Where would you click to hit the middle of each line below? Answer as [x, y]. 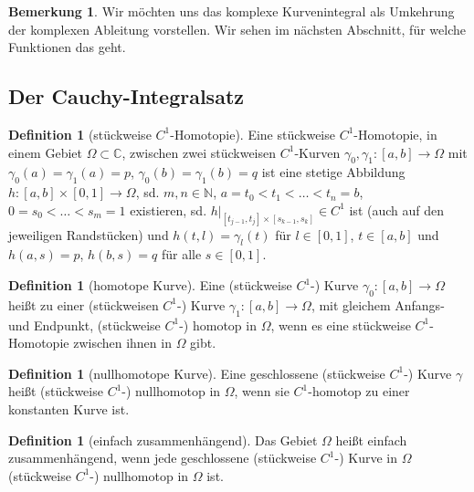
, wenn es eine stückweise [341, 325]
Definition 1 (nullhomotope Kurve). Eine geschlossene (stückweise [197, 373]
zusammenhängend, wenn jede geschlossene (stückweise [163, 458]
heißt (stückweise [56, 391]
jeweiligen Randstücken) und [89, 234]
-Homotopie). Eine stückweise [253, 134]
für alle [181, 254]
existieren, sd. [169, 209]
